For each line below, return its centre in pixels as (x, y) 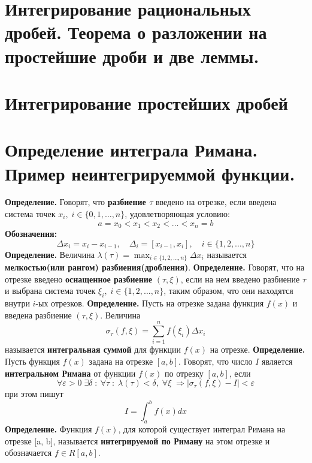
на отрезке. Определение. (258, 349)
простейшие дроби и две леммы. (132, 55)
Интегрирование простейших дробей (146, 102)
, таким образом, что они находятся (228, 291)
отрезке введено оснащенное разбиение (79, 279)
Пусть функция (32, 361)
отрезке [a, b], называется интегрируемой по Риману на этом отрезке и (137, 441)
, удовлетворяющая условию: (177, 214)
